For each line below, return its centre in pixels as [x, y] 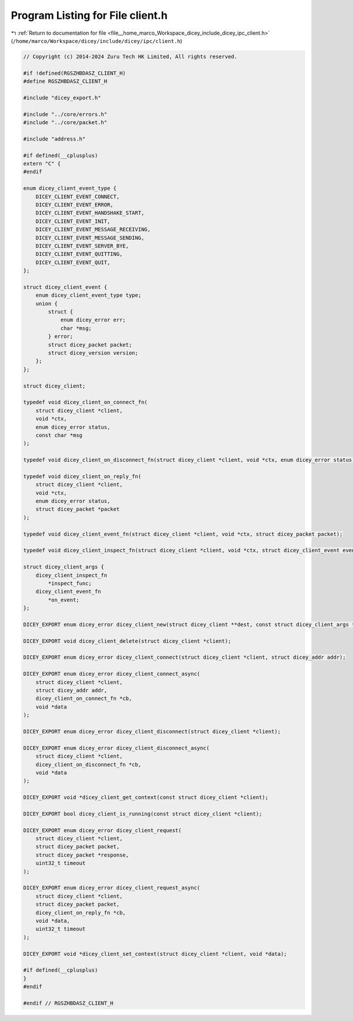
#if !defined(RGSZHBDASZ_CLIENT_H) [74, 73]
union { [47, 303]
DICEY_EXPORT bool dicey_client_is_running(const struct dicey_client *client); [143, 814]
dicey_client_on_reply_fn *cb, [81, 912]
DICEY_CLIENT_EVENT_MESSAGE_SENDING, [90, 238]
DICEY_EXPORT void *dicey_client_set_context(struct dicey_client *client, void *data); [155, 954]
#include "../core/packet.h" [65, 123]
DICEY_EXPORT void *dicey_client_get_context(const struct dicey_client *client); [146, 798]
